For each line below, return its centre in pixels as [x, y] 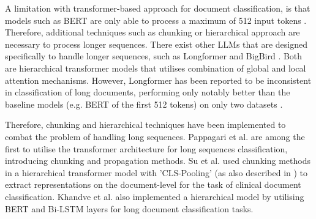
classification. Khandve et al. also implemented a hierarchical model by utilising [155, 196]
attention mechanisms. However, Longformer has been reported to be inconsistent [158, 80]
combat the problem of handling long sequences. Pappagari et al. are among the [155, 136]
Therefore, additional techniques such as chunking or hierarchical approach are [152, 32]
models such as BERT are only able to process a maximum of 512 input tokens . [156, 20]
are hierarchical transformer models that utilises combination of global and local [156, 68]
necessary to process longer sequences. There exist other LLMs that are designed [156, 44]
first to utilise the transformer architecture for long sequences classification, [146, 148]
